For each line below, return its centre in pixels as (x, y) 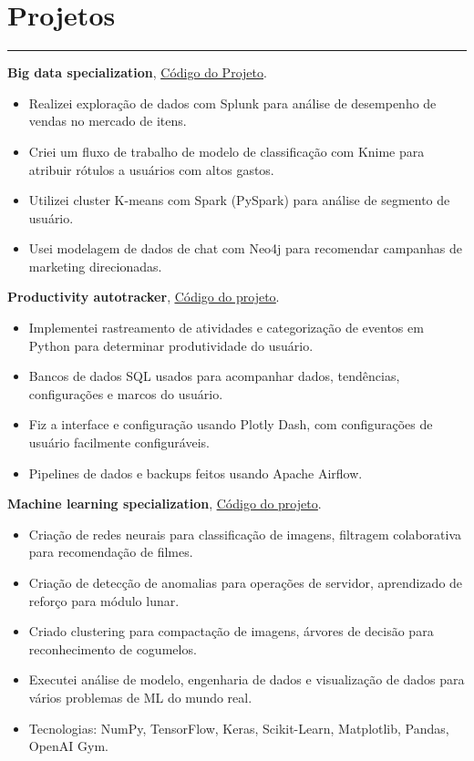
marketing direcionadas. (95, 266)
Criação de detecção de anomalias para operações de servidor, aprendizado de (246, 582)
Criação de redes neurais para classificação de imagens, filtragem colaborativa (245, 534)
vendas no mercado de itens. (108, 121)
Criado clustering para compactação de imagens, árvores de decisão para (231, 631)
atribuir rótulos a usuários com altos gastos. (151, 169)
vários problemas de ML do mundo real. (140, 697)
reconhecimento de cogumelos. (113, 648)
